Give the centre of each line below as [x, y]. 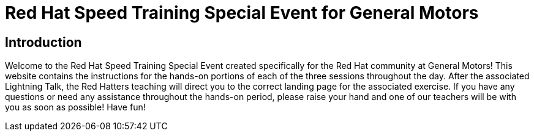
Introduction [43, 42]
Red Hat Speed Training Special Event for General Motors [242, 13]
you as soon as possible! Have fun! [75, 107]
